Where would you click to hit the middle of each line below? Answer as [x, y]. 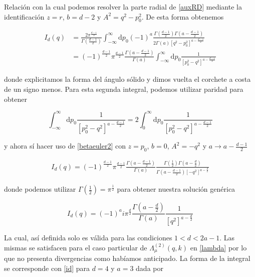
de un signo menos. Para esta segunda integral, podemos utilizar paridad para [124, 89]
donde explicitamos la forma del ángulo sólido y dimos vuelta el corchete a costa [127, 79]
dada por [150, 268]
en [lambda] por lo [218, 247]
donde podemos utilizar [40, 189]
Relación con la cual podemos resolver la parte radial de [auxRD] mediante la [123, 7]
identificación [24, 16]
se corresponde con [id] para [47, 268]
